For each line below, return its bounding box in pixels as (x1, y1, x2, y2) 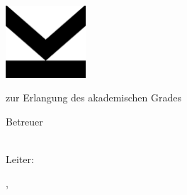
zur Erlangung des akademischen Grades (6, 90, 181, 105)
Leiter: (6, 152, 34, 167)
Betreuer (6, 113, 43, 128)
